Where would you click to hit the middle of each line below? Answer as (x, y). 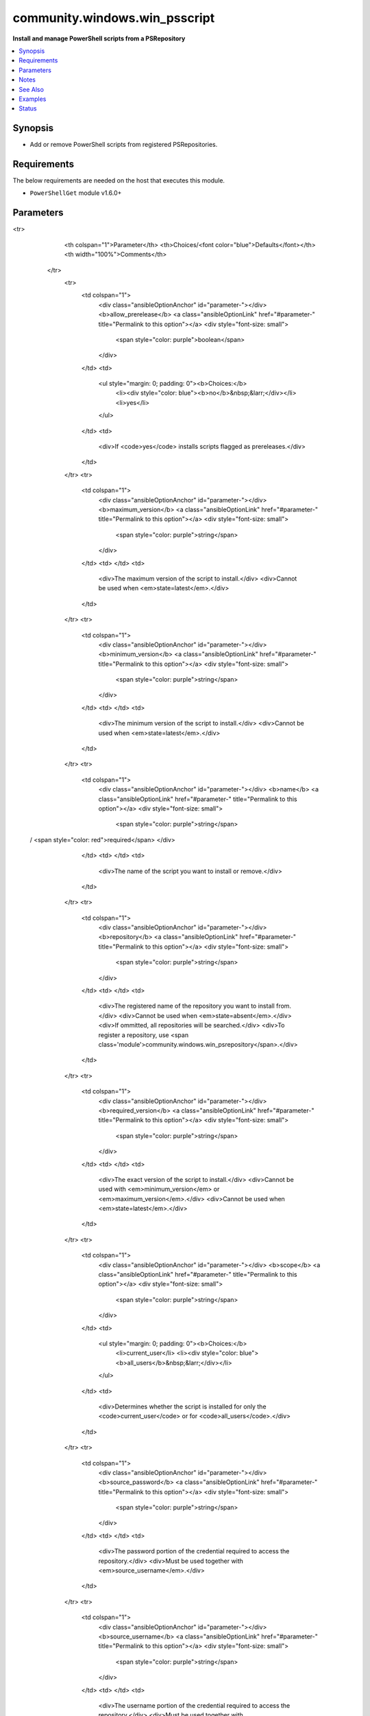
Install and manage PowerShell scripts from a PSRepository (99, 38)
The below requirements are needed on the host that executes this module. (119, 181)
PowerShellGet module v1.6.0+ (76, 193)
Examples (33, 99)
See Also (32, 89)
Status (28, 108)
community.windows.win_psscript (114, 18)
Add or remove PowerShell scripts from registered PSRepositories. (124, 145)
